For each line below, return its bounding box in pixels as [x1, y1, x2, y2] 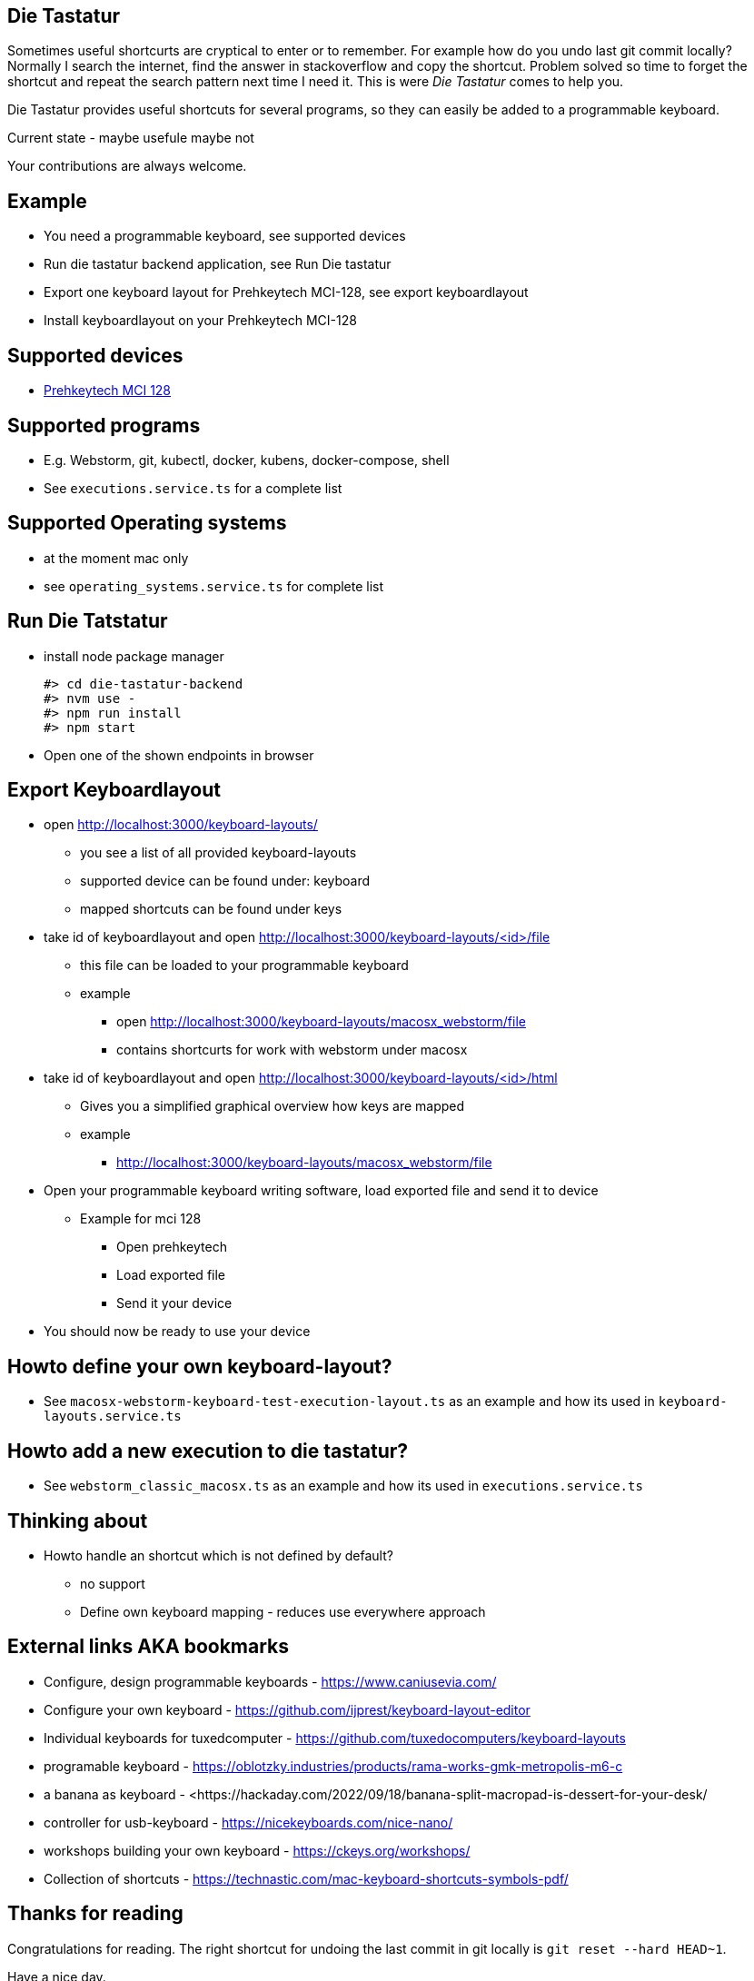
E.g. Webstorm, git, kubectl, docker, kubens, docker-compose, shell [44, 451, 450, 468]
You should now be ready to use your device [44, 1323, 311, 1340]
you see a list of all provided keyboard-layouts [80, 845, 357, 861]
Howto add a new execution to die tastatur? [7, 1439, 409, 1462]
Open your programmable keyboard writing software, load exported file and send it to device [44, 1183, 599, 1199]
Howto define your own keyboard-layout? [7, 1354, 392, 1378]
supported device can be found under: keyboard [80, 873, 371, 889]
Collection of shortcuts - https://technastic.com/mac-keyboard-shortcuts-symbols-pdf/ [44, 1870, 569, 1887]
